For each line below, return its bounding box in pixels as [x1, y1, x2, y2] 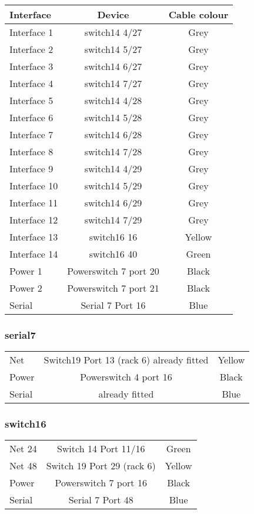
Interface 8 [9, 145, 54, 158]
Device [97, 8, 129, 21]
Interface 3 [9, 59, 54, 73]
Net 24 [9, 442, 37, 456]
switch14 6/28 [84, 128, 142, 141]
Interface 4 [9, 76, 54, 90]
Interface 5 [9, 94, 54, 107]
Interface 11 [9, 196, 58, 209]
